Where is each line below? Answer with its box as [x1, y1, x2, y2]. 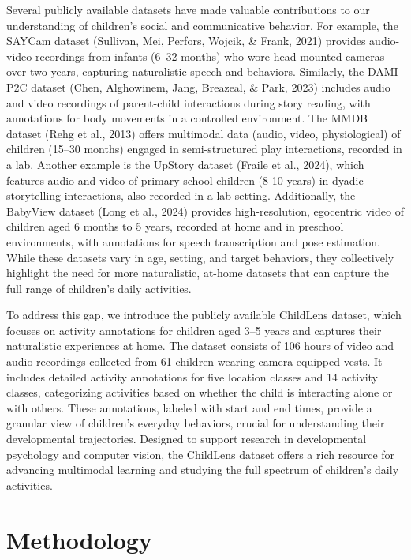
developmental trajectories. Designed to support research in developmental [6, 430, 367, 447]
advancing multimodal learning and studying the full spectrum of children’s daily [6, 461, 399, 478]
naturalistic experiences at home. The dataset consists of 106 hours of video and [6, 337, 394, 354]
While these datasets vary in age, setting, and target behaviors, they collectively [6, 249, 394, 265]
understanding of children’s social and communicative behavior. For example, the [6, 17, 398, 33]
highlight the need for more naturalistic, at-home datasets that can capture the [6, 265, 389, 281]
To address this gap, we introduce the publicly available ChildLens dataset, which [6, 306, 402, 323]
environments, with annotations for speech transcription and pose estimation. [6, 233, 380, 250]
